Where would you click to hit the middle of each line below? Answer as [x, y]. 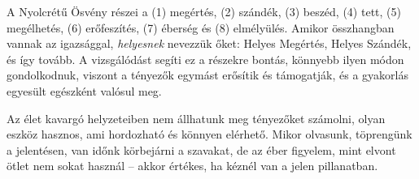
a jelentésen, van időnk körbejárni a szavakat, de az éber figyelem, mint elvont [201, 149]
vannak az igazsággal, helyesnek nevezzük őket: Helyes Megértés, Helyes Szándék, [209, 43]
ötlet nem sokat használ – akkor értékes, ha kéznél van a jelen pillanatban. [192, 166]
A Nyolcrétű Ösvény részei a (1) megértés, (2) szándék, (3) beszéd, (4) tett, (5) [204, 11]
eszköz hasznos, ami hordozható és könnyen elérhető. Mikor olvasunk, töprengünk [209, 134]
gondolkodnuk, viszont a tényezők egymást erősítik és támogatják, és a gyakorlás [208, 75]
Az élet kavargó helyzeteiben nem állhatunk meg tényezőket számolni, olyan [196, 118]
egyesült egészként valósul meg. [84, 90]
